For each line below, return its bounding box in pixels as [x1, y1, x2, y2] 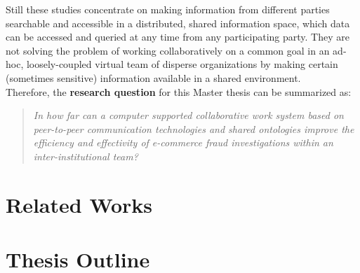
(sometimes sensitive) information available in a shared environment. [6, 70, 301, 85]
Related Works [6, 190, 153, 218]
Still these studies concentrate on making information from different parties [6, 2, 330, 16]
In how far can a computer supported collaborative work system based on [33, 108, 344, 122]
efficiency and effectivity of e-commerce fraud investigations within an [33, 135, 333, 150]
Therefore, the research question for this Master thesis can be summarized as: [6, 84, 352, 99]
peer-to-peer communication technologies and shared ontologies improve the [33, 121, 354, 136]
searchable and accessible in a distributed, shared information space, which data [6, 15, 350, 30]
